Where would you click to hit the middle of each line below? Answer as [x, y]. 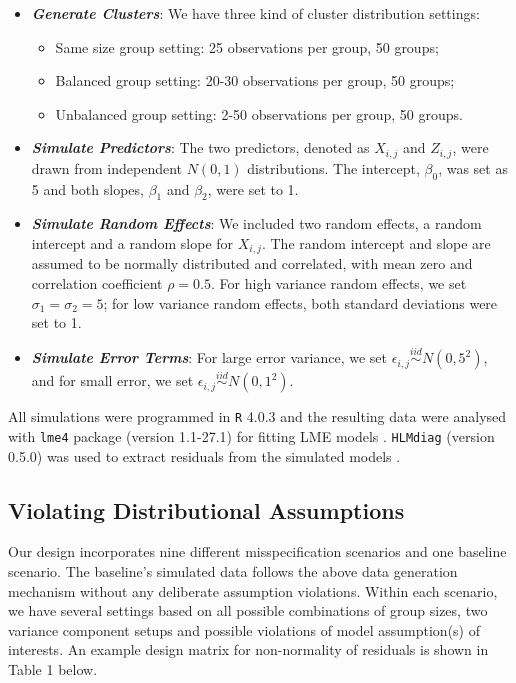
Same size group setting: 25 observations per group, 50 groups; [247, 46]
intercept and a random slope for [132, 243]
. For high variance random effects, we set [339, 283]
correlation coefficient [97, 283]
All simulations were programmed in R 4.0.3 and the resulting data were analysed [257, 416]
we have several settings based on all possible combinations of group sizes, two [248, 610]
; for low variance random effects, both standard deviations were [300, 302]
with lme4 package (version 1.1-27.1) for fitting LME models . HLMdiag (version [251, 435]
